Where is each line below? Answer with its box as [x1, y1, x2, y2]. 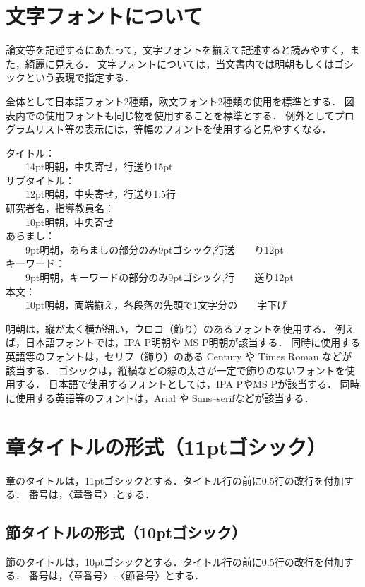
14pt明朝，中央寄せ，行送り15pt [25, 159, 173, 174]
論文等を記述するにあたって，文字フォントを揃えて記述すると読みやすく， [6, 42, 350, 57]
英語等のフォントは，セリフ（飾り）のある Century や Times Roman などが [6, 349, 352, 363]
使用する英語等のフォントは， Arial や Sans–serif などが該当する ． [15, 390, 314, 405]
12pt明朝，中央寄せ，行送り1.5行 [25, 186, 176, 201]
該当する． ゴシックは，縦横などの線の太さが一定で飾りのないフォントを [6, 362, 345, 377]
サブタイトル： [6, 172, 75, 187]
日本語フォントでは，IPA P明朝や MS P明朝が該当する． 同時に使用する [25, 335, 361, 350]
